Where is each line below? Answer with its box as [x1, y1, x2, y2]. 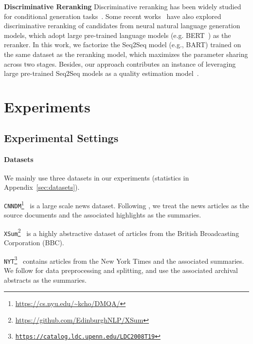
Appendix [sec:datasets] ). [4, 182, 80, 192]
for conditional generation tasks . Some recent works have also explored [4, 11, 221, 21]
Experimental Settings [4, 130, 119, 145]
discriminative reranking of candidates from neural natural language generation [4, 20, 240, 31]
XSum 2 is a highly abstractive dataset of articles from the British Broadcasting [4, 226, 239, 238]
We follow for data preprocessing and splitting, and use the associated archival [4, 265, 238, 275]
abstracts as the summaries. [4, 274, 87, 285]
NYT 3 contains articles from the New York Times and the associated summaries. [4, 254, 244, 266]
